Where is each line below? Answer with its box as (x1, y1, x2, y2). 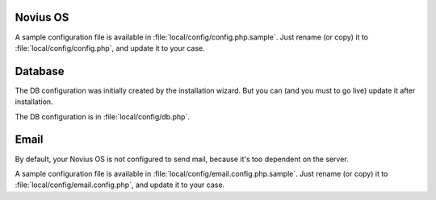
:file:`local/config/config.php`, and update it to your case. (15, 43, 205, 52)
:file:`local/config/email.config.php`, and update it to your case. (15, 180, 225, 190)
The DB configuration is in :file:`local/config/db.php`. (15, 111, 190, 121)
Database (15, 65, 65, 78)
